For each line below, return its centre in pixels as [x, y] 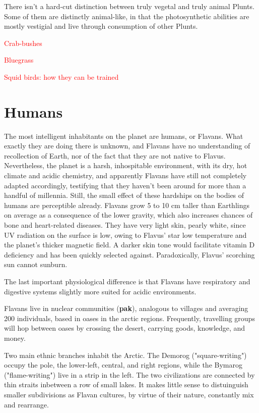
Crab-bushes [23, 43]
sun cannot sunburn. [36, 264]
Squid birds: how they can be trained [61, 76]
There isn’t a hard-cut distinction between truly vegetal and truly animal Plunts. [129, 6]
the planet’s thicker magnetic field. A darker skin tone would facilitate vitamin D [129, 245]
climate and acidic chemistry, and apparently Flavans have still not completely [125, 175]
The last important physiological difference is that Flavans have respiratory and [127, 281]
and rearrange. [26, 404]
